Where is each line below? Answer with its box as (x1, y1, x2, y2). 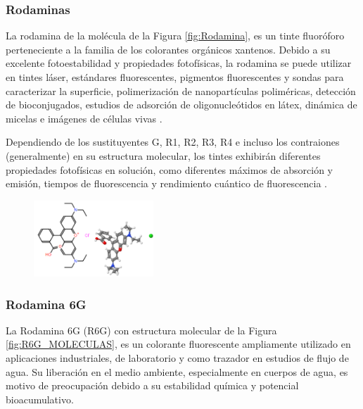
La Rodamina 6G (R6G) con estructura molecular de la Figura (6, 322, 277, 337)
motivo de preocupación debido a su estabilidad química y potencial (6, 378, 299, 393)
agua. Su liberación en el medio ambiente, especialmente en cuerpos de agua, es (6, 364, 348, 379)
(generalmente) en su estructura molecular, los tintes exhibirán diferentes (6, 148, 321, 163)
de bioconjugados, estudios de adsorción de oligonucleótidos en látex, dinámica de (6, 97, 357, 112)
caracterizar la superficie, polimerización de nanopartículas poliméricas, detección (6, 83, 356, 98)
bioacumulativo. (6, 391, 74, 406)
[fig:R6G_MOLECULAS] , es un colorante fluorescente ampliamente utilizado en (6, 336, 351, 351)
